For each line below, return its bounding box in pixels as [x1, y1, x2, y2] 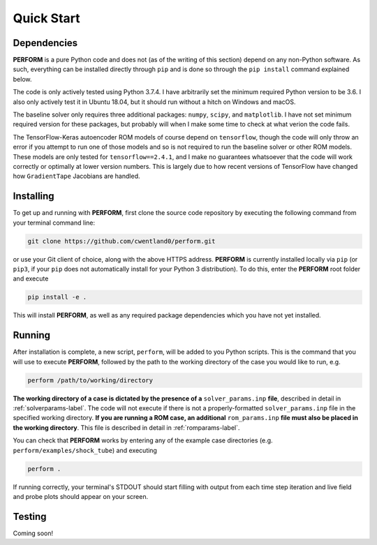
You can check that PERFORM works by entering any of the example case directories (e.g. [13, 436, 273, 445]
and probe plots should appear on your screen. [13, 492, 149, 500]
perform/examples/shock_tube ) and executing [13, 446, 157, 454]
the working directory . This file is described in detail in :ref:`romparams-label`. [13, 423, 240, 432]
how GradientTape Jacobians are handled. [13, 172, 140, 181]
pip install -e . [27, 293, 87, 301]
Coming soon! [13, 529, 54, 537]
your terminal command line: [13, 218, 96, 227]
